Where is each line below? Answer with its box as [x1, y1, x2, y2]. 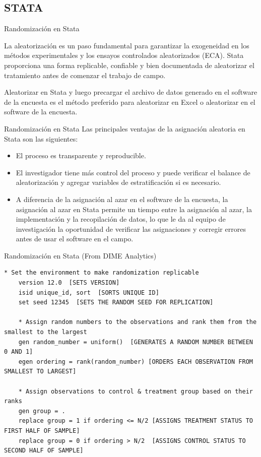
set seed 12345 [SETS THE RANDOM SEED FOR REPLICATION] [18, 299, 214, 306]
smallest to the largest [4, 329, 87, 336]
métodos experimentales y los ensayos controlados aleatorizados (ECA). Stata [4, 50, 244, 60]
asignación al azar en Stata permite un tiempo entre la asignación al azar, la [16, 204, 252, 214]
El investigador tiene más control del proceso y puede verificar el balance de [16, 167, 250, 177]
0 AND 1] [4, 348, 33, 356]
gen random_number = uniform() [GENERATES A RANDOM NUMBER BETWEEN [18, 338, 253, 346]
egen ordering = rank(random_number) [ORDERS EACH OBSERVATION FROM [18, 358, 253, 365]
